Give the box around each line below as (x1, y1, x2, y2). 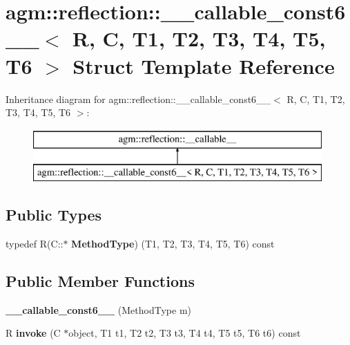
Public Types (6, 204, 102, 225)
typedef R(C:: (6, 236, 64, 251)
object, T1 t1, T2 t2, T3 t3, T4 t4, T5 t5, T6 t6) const (68, 326, 301, 340)
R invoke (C (6, 326, 61, 340)
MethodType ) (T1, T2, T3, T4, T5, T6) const (71, 236, 275, 251)
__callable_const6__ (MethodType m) (6, 302, 192, 317)
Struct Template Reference (72, 51, 335, 80)
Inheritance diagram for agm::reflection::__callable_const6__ (6, 91, 271, 106)
